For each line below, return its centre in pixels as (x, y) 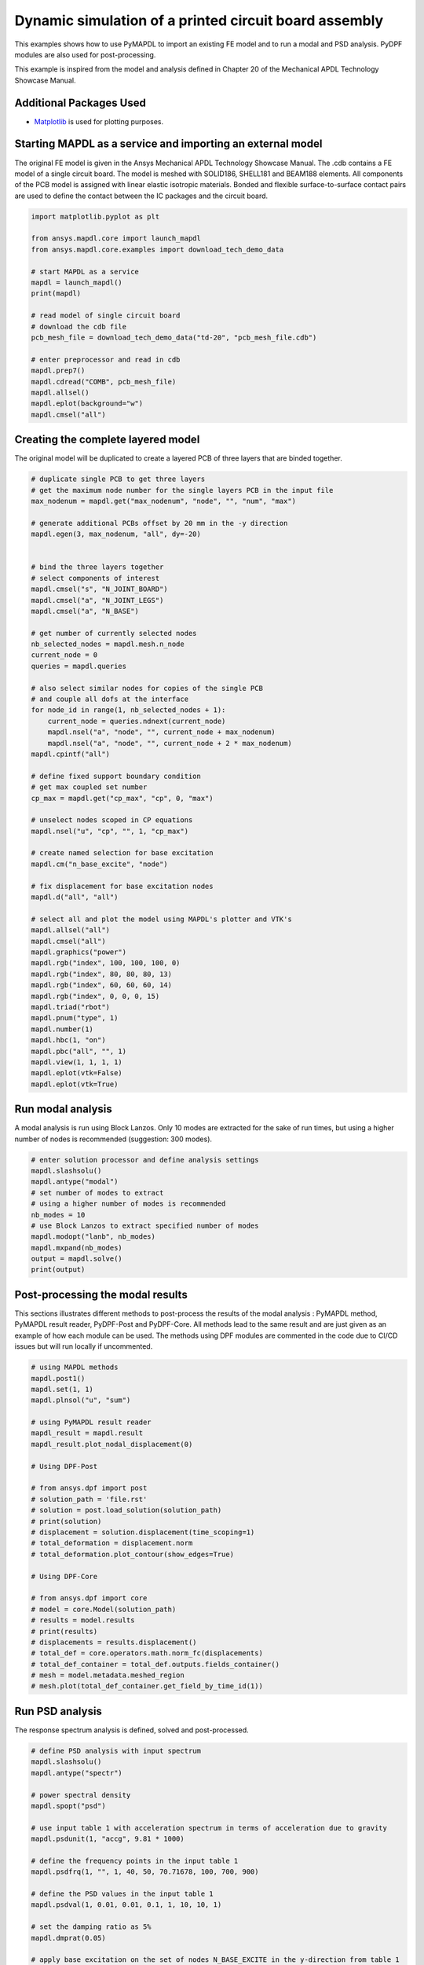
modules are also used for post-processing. (85, 54)
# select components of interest (95, 578)
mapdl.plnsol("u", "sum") (81, 1400)
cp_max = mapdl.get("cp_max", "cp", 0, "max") (122, 798)
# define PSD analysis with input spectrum (116, 1750)
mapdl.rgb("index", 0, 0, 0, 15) (95, 996)
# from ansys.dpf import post (89, 1488)
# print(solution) (66, 1521)
